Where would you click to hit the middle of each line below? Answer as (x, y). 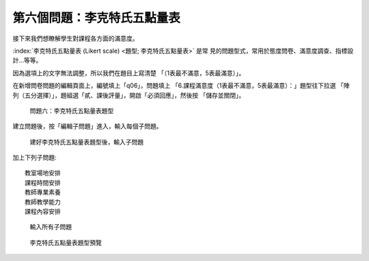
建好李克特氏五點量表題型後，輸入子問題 (86, 142)
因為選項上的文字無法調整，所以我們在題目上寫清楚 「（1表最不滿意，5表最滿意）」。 (129, 73)
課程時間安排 (43, 183)
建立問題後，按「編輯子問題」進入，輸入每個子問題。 (87, 126)
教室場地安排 (43, 173)
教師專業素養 (43, 192)
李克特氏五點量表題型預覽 (66, 243)
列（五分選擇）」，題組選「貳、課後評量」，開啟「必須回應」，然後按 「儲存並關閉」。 (129, 95)
